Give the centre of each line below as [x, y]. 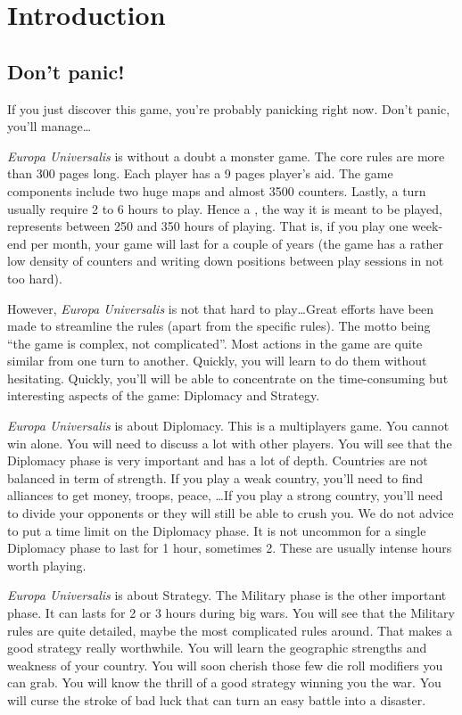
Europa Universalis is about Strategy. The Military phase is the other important [227, 595]
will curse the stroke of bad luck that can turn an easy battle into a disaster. [217, 699]
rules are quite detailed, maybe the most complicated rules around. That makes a [230, 630]
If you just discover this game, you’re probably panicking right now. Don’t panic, [229, 108]
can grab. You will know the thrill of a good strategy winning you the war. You [224, 682]
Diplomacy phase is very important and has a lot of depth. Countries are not [218, 460]
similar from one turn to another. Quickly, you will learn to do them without [217, 361]
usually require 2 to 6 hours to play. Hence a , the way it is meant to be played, [225, 208]
